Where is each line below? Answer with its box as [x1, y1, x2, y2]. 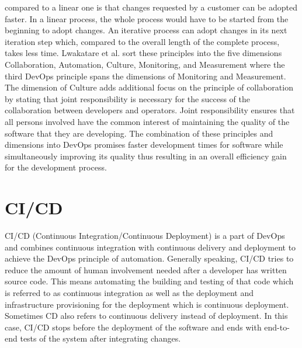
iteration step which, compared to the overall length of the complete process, [5, 35, 280, 47]
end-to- [264, 321, 290, 333]
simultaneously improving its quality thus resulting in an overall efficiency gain [5, 149, 287, 162]
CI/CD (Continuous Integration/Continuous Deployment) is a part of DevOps [5, 229, 285, 242]
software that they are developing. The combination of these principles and [5, 127, 273, 139]
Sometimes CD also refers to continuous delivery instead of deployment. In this [5, 309, 288, 322]
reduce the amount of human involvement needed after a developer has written [5, 263, 287, 276]
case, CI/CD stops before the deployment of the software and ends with [5, 321, 262, 333]
